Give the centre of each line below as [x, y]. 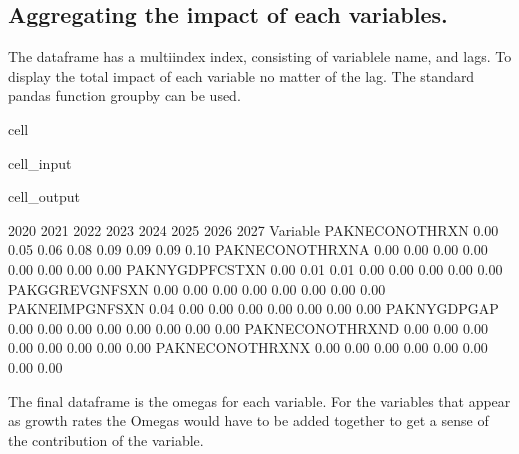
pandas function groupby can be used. [124, 95]
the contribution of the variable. [106, 439]
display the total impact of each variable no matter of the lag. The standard [241, 75]
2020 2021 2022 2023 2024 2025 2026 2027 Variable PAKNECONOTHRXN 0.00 [253, 229]
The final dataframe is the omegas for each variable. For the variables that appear [259, 400]
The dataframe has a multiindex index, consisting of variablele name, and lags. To [260, 56]
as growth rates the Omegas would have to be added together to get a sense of [248, 420]
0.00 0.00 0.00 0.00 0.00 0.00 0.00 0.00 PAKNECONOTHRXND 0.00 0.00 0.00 [248, 327]
